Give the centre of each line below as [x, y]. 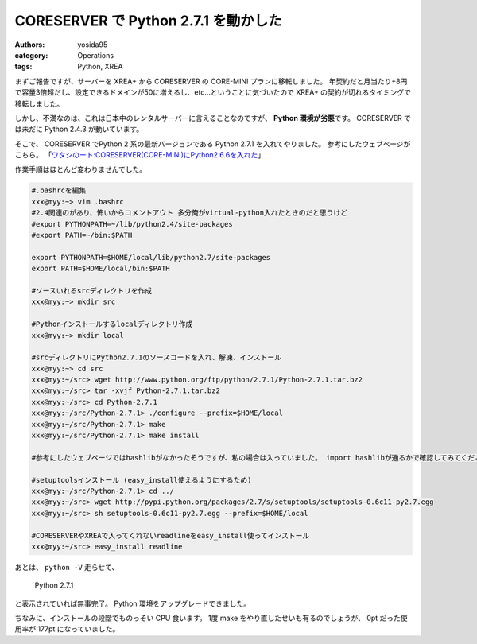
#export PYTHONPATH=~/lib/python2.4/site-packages [132, 224]
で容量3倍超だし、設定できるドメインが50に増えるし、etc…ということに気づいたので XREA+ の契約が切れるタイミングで [213, 92]
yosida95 [93, 45]
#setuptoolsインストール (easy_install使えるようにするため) [142, 480]
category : [31, 55]
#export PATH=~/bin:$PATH [82, 235]
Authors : [30, 45]
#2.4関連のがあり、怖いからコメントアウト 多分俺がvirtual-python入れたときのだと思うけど [190, 213]
